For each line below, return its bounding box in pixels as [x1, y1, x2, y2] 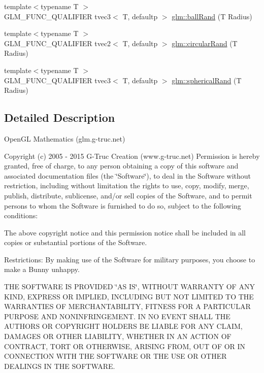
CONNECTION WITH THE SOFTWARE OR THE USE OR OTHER [4, 351, 227, 361]
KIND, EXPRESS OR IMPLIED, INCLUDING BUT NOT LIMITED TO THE [4, 291, 254, 301]
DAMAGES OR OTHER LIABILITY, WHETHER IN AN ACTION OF [4, 331, 232, 342]
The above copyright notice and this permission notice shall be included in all [4, 227, 246, 238]
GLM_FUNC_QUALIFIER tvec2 [4, 38, 111, 48]
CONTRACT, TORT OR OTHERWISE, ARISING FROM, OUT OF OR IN [4, 341, 246, 351]
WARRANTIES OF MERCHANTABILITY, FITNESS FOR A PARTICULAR [4, 301, 251, 312]
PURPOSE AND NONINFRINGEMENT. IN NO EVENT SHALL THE [4, 311, 230, 321]
